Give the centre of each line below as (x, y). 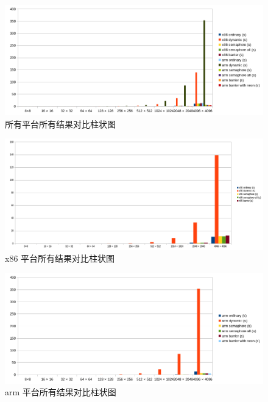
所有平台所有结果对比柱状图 (60, 124)
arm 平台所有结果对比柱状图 (61, 392)
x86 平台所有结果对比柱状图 (60, 258)
